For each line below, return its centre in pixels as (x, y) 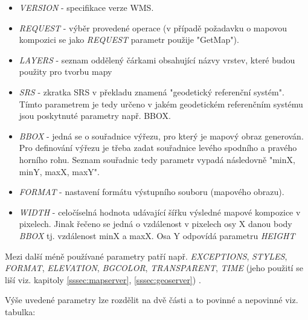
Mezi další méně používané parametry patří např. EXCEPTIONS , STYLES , (146, 256)
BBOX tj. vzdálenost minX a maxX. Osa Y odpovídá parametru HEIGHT (157, 235)
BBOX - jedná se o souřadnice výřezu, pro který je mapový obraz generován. (161, 136)
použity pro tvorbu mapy (66, 72)
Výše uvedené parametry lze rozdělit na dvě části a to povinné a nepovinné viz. (152, 300)
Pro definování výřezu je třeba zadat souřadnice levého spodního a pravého (158, 148)
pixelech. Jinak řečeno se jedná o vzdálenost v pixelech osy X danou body (156, 224)
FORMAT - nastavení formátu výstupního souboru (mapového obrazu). (152, 192)
